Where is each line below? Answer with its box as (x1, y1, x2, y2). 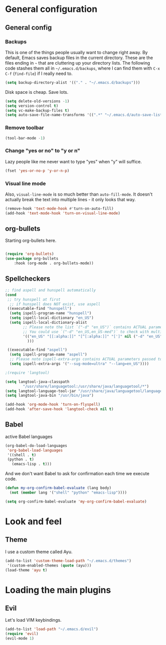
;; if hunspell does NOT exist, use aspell (9, 301, 100, 306)
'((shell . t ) (7, 452, 37, 457)
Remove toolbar (5, 124, 44, 131)
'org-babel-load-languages (7, 448, 63, 453)
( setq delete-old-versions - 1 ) (5, 98, 70, 104)
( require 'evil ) (5, 632, 39, 637)
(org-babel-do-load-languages (5, 443, 68, 448)
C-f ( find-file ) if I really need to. (5, 71, 73, 76)
